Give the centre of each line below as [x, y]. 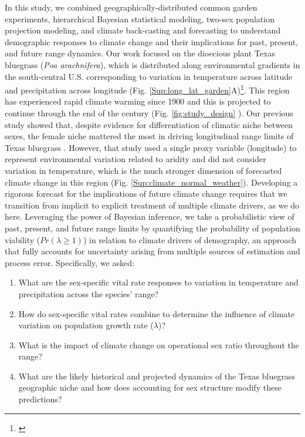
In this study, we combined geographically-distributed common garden [131, 7]
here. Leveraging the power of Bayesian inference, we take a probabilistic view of [150, 216]
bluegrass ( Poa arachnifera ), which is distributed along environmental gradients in [152, 64]
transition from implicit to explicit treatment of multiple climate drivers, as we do [152, 205]
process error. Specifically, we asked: [70, 262]
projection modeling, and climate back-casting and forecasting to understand [143, 30]
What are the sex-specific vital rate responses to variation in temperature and [158, 282]
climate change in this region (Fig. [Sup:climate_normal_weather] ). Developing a [151, 182]
